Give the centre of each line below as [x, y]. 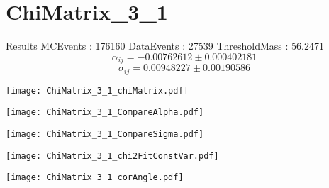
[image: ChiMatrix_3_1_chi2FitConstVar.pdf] [112, 156]
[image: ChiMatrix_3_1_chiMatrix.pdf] [97, 90]
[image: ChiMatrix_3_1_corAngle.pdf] [95, 178]
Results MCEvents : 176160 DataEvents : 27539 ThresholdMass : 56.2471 [165, 46]
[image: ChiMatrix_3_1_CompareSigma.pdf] [105, 134]
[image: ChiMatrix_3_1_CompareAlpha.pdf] [105, 112]
